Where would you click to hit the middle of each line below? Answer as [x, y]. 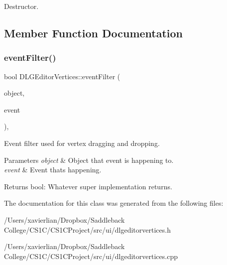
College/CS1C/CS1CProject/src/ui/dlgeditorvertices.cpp [91, 256]
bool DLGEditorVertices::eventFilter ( [62, 76]
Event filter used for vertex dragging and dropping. [82, 143]
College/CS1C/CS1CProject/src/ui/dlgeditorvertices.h [87, 229]
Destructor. [21, 6]
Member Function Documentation [94, 33]
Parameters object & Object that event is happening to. [89, 160]
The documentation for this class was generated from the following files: [114, 203]
